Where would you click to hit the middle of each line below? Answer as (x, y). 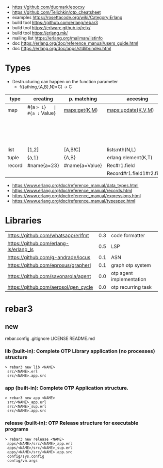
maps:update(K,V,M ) (130, 110)
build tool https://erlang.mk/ (40, 33)
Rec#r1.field (121, 165)
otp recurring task (131, 287)
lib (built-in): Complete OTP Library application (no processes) (80, 351)
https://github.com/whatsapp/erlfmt (48, 235)
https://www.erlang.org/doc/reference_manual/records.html (72, 190)
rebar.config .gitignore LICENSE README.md (50, 338)
